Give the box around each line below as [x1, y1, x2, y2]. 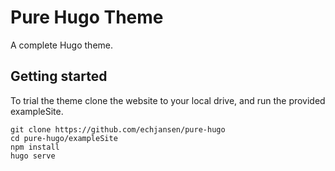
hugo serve [10, 151, 56, 161]
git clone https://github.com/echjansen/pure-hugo [10, 124, 226, 135]
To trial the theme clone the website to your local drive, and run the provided [10, 94, 326, 106]
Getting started [10, 68, 108, 85]
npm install [10, 142, 60, 152]
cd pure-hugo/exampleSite [10, 133, 118, 143]
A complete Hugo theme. [10, 39, 114, 51]
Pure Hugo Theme [10, 6, 164, 29]
